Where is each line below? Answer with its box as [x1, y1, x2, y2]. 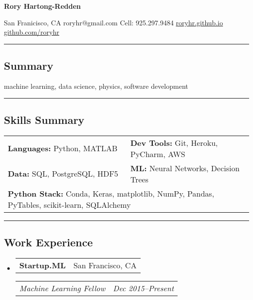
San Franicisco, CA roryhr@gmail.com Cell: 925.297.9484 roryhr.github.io [4, 17, 223, 27]
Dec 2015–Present [113, 282, 174, 294]
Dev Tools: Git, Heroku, [130, 137, 218, 148]
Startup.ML [19, 259, 66, 271]
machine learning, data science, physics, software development [4, 80, 188, 91]
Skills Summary [4, 112, 85, 127]
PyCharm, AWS [130, 148, 185, 160]
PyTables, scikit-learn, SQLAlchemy [8, 199, 131, 210]
